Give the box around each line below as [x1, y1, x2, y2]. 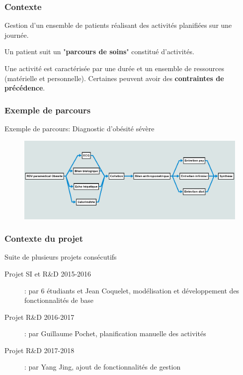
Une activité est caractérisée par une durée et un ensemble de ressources [4, 63, 224, 73]
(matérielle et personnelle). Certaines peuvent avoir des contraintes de [4, 73, 224, 83]
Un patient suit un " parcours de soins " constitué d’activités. [4, 46, 194, 57]
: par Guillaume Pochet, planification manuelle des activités [24, 328, 206, 339]
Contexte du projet [4, 232, 83, 245]
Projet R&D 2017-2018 [4, 345, 75, 355]
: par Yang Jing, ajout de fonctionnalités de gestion [24, 362, 181, 372]
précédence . [4, 83, 45, 93]
